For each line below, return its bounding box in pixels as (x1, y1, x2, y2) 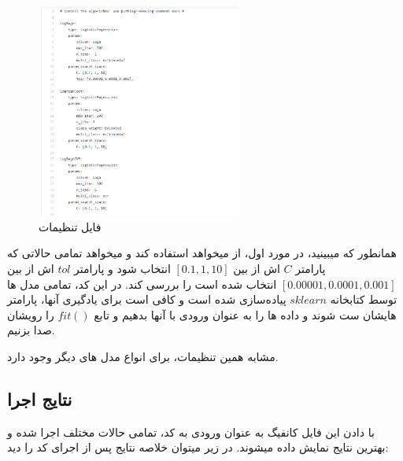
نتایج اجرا (7, 387, 72, 411)
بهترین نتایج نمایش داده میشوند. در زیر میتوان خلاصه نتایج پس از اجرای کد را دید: (7, 439, 389, 455)
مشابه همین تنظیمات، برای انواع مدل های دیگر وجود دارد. (7, 349, 279, 365)
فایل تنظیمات (39, 218, 102, 234)
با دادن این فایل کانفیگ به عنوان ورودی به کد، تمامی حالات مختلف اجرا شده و (7, 423, 375, 440)
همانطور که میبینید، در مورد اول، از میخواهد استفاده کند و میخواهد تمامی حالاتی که (7, 245, 397, 261)
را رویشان (7, 306, 54, 323)
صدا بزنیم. (7, 322, 55, 338)
